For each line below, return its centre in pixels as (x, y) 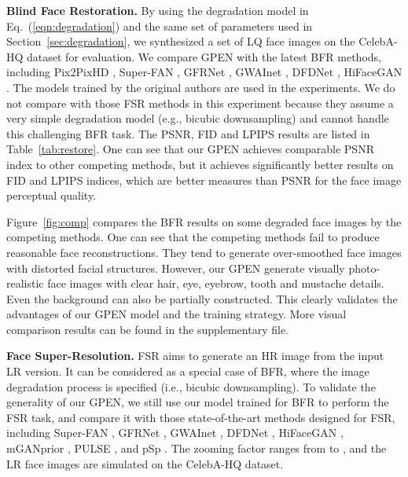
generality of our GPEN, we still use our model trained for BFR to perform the (198, 402)
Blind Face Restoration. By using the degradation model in (158, 10)
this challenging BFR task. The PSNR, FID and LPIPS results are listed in (188, 133)
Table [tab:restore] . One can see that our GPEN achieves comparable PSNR (190, 149)
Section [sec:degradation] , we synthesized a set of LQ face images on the (181, 41)
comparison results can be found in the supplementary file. (148, 329)
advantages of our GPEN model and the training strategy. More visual (176, 314)
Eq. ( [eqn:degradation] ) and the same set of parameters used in (160, 26)
